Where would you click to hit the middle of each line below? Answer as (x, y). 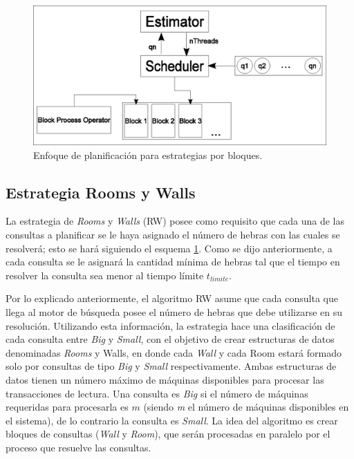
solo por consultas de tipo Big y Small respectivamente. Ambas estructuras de (171, 366)
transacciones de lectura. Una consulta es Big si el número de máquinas (157, 393)
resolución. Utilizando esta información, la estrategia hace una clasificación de (170, 325)
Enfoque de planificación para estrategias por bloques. (148, 154)
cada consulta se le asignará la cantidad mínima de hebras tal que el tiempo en (173, 262)
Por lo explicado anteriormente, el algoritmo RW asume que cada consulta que (172, 298)
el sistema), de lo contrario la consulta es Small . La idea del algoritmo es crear (172, 420)
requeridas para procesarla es (67, 407)
